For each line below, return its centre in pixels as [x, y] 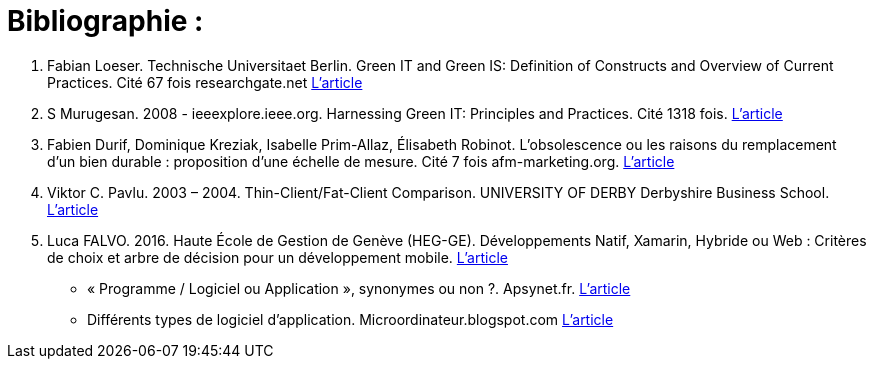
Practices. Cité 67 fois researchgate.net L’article [205, 82]
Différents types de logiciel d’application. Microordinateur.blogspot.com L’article [350, 319]
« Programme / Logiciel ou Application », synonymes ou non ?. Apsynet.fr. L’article [359, 288]
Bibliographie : [105, 21]
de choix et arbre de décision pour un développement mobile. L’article [277, 257]
